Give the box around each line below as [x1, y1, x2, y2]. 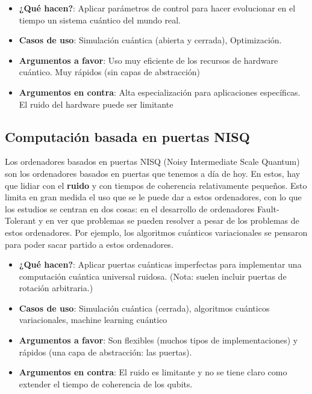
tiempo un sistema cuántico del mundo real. [19, 13, 181, 26]
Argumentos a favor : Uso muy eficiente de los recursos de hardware [19, 54, 278, 66]
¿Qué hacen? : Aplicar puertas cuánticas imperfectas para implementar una [19, 258, 302, 271]
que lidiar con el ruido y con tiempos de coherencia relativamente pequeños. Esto [5, 179, 307, 191]
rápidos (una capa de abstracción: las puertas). [19, 345, 192, 358]
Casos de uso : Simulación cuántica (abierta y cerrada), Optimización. [19, 34, 282, 46]
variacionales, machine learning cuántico [19, 313, 167, 326]
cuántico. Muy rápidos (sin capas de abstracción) [19, 66, 201, 78]
